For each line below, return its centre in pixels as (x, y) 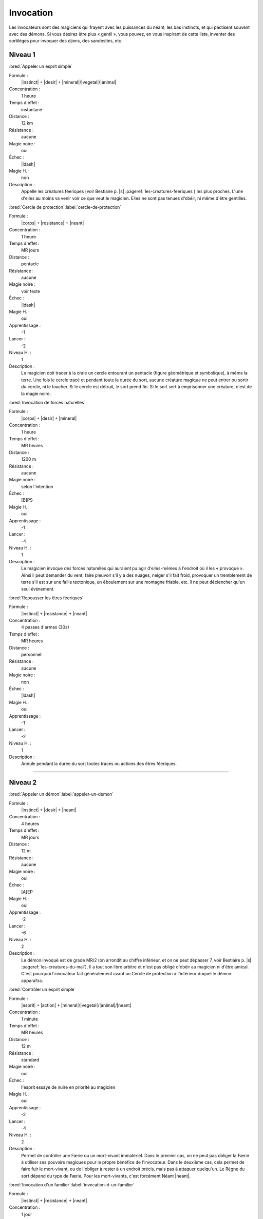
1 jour (27, 1214)
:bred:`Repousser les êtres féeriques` (46, 598)
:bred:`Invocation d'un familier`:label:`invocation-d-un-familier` (72, 1185)
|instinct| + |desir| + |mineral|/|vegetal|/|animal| (69, 82)
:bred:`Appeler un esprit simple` (41, 66)
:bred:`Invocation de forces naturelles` (47, 402)
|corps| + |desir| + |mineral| (49, 418)
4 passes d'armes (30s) (45, 627)
